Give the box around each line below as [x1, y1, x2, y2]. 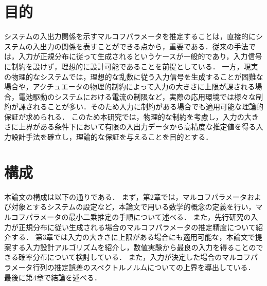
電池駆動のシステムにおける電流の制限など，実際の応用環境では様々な [18, 91, 256, 102]
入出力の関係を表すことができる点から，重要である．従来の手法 [32, 41, 248, 51]
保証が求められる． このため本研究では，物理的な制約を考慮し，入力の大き [4, 111, 259, 122]
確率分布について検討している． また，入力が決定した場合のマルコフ [18, 252, 251, 262]
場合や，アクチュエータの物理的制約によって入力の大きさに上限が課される [4, 81, 255, 92]
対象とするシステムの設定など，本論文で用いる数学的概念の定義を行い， [11, 201, 256, 212]
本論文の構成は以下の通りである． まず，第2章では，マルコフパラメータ [4, 191, 247, 202]
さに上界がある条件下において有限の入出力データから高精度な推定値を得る [4, 121, 256, 132]
